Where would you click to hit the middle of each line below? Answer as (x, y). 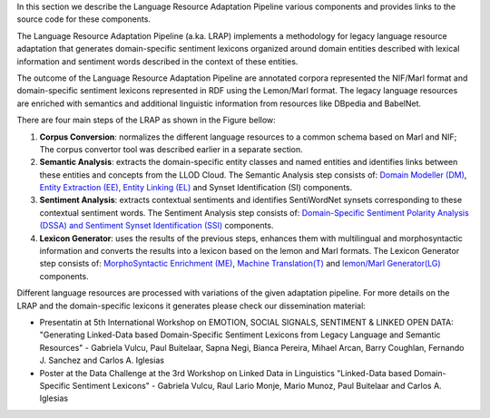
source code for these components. (84, 19)
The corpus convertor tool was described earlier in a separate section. (171, 149)
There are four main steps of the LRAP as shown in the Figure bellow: (146, 120)
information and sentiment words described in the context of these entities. (157, 61)
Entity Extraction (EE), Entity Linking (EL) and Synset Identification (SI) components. (196, 188)
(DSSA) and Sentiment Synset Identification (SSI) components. (157, 226)
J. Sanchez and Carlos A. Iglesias (102, 360)
